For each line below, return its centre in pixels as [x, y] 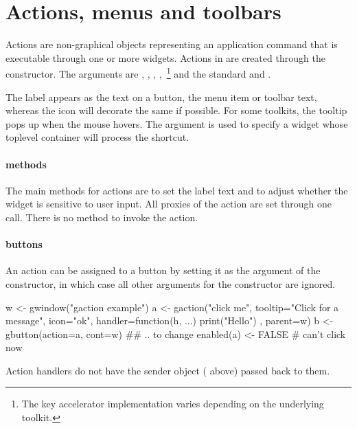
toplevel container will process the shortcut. [97, 137]
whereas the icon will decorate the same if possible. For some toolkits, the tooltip [176, 110]
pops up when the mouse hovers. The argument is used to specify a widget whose [177, 123]
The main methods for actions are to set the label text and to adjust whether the [177, 190]
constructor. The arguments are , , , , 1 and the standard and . [138, 72]
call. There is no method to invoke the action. [102, 217]
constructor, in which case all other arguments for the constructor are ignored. [171, 283]
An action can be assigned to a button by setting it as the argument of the [163, 270]
